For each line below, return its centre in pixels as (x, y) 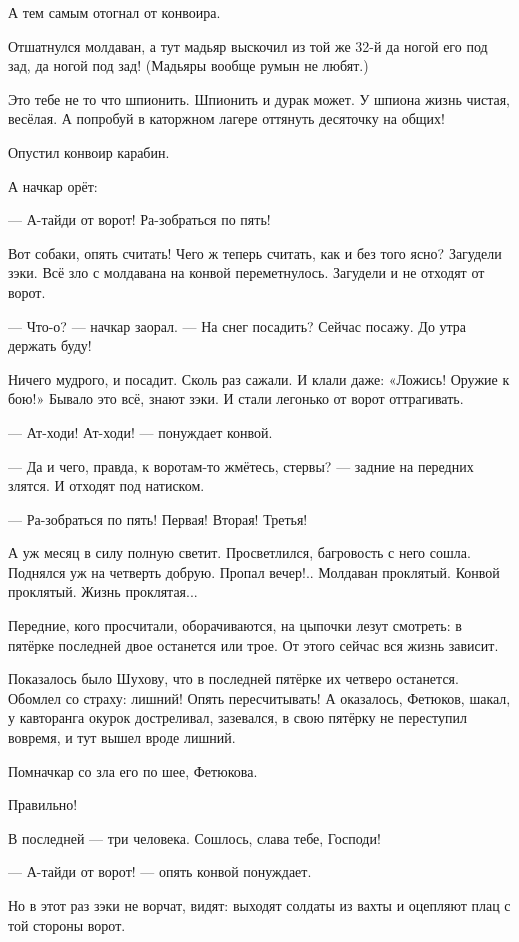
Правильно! (43, 804)
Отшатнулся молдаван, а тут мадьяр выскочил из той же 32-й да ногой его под (248, 45)
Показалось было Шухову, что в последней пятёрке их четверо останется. (233, 678)
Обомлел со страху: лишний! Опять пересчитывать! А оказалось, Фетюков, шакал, (259, 697)
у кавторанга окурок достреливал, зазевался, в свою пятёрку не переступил (237, 717)
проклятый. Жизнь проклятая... (103, 591)
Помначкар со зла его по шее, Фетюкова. (133, 770)
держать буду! (50, 345)
